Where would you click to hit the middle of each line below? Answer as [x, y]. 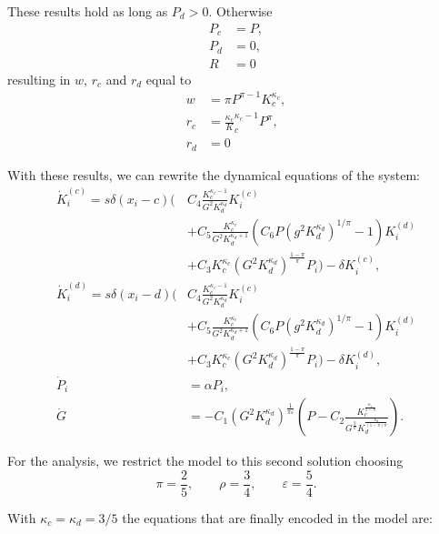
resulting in [39, 79]
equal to [169, 79]
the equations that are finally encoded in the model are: [277, 517]
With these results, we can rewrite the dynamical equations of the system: [214, 174]
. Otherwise [240, 11]
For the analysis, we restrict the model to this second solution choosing [205, 461]
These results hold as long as [88, 11]
